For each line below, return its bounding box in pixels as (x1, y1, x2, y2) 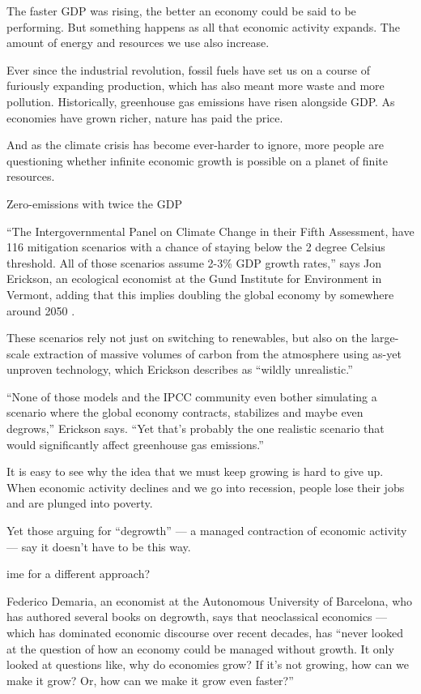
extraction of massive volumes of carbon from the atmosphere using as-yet (33, 345, 402, 362)
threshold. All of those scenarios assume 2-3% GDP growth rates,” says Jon (6, 254, 382, 271)
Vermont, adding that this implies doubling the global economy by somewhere (6, 285, 394, 302)
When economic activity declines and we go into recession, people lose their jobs (6, 478, 405, 495)
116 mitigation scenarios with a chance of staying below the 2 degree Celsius (6, 238, 385, 255)
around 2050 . (6, 302, 75, 319)
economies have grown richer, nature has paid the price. (6, 109, 283, 126)
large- (371, 329, 399, 346)
